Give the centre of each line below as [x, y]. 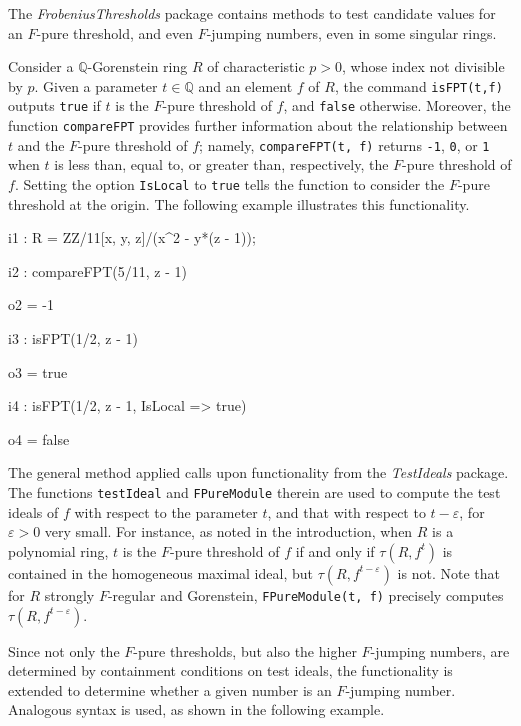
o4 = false [39, 438]
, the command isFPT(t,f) [418, 85]
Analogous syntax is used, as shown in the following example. [196, 709]
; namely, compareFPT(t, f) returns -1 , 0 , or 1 [344, 144]
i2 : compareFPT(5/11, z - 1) [97, 270]
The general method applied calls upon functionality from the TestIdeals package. [258, 472]
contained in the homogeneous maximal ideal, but [160, 572]
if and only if [335, 550]
